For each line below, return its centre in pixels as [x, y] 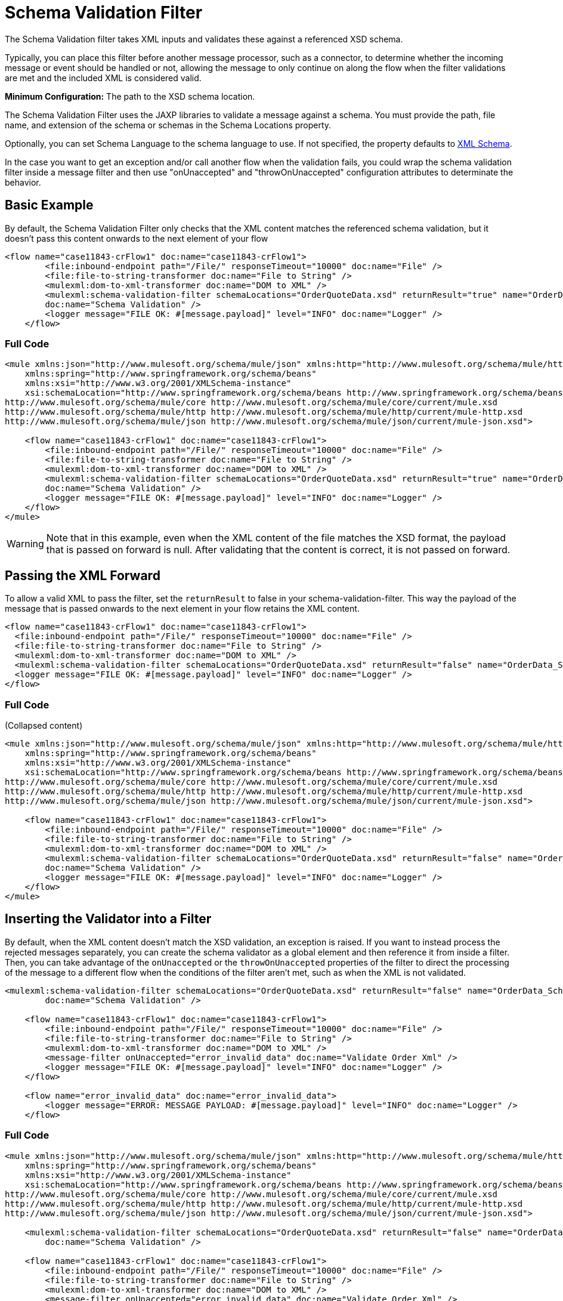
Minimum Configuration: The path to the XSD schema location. [130, 96]
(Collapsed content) [44, 725]
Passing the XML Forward [83, 575]
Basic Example [49, 205]
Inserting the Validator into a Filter [108, 919]
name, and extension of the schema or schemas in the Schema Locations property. [168, 125]
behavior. [23, 182]
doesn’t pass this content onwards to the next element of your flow [137, 238]
